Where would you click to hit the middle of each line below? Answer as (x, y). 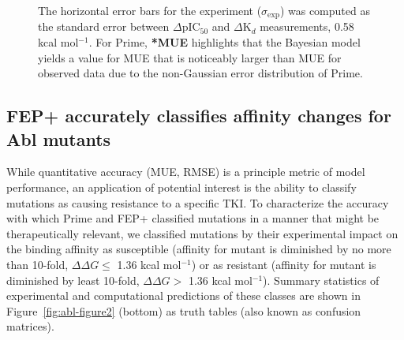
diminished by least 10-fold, (73, 280)
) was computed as (325, 10)
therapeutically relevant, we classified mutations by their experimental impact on (202, 233)
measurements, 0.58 (307, 26)
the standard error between (104, 26)
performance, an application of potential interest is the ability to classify (181, 187)
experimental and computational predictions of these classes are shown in (183, 295)
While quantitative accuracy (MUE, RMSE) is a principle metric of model (186, 172)
